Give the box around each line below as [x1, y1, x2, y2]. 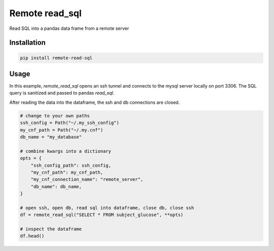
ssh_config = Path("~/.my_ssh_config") [20, 120, 119, 126]
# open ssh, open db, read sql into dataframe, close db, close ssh [20, 205, 194, 211]
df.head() [20, 233, 45, 239]
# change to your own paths [20, 113, 90, 118]
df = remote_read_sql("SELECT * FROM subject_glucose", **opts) [20, 212, 184, 218]
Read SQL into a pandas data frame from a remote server [9, 25, 129, 31]
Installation [9, 38, 46, 47]
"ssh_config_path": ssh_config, [30, 162, 112, 168]
